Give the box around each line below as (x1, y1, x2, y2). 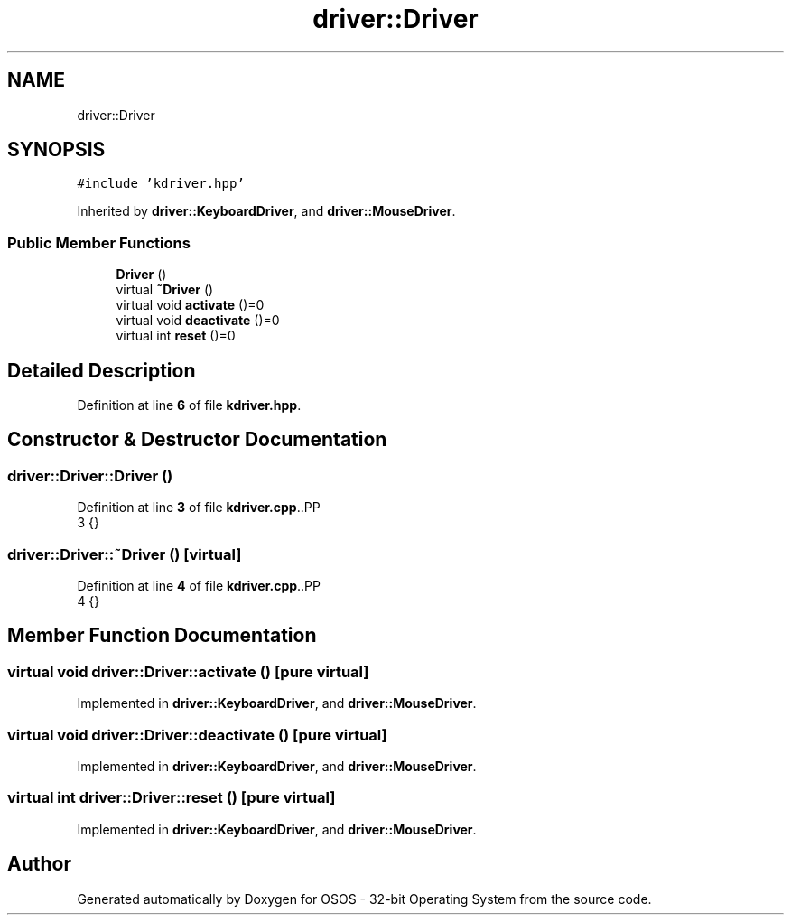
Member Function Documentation (7, 624, 317, 647)
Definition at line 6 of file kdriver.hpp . (77, 397, 302, 414)
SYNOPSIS (7, 138, 106, 162)
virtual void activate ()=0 (116, 297, 265, 313)
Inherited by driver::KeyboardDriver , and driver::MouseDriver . (77, 203, 456, 219)
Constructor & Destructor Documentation (7, 428, 387, 452)
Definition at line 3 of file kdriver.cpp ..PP (77, 499, 321, 516)
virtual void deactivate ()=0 (116, 312, 280, 329)
